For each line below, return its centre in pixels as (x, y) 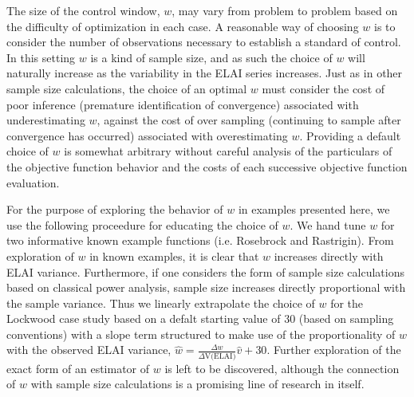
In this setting (41, 57)
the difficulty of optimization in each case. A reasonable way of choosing (183, 26)
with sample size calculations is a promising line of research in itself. (197, 384)
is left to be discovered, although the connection (282, 368)
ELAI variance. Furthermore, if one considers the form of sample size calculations (205, 271)
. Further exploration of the (334, 350)
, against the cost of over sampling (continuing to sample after (249, 120)
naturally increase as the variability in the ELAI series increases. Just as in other (205, 73)
